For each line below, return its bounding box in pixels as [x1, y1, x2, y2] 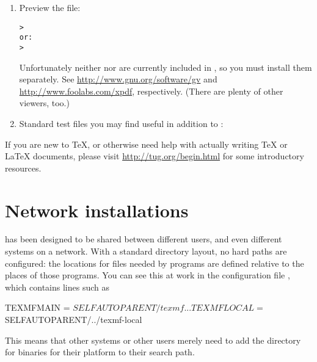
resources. [5, 161, 42, 174]
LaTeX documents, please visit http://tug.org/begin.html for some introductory [5, 150, 304, 162]
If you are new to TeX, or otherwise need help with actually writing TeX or [5, 137, 288, 150]
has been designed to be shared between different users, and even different [5, 233, 282, 245]
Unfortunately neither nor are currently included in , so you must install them [19, 60, 312, 73]
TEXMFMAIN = [5, 301, 70, 314]
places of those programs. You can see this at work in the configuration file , [5, 269, 290, 281]
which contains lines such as [5, 280, 110, 293]
